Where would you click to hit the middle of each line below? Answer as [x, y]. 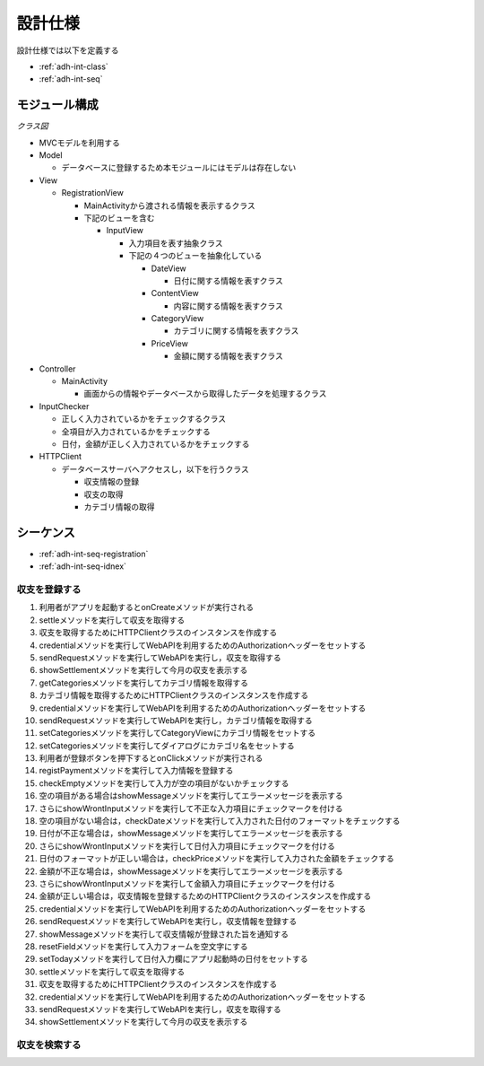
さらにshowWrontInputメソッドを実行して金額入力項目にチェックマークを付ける [187, 883]
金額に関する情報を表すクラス [229, 356]
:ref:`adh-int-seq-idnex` [83, 566]
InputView [125, 231]
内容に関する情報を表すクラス [229, 306]
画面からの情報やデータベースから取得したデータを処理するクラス [205, 394]
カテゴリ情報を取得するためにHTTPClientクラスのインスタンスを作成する [174, 695]
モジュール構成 [57, 105]
